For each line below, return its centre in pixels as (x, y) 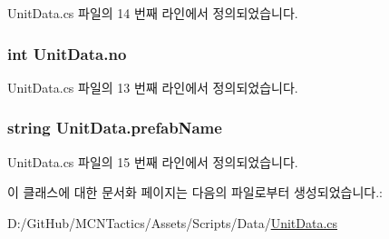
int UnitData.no (67, 53)
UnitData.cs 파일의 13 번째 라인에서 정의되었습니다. (153, 87)
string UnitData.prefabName (115, 128)
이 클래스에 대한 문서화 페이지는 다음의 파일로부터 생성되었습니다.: (195, 192)
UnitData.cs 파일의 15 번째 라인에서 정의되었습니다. (153, 161)
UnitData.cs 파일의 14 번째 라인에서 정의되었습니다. (153, 13)
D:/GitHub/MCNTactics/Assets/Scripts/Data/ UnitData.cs (173, 222)
